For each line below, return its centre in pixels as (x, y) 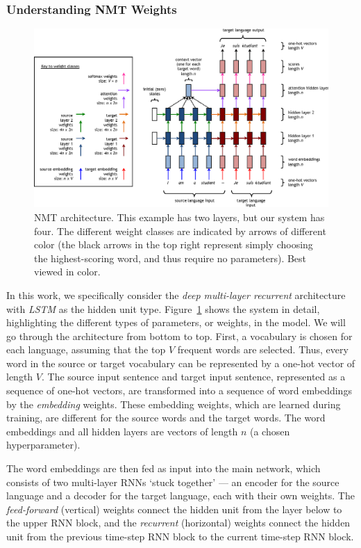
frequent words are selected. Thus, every (263, 349)
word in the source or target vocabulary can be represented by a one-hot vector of (181, 363)
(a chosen (270, 431)
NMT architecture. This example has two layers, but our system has (179, 217)
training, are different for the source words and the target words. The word (166, 418)
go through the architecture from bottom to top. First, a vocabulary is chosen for (179, 336)
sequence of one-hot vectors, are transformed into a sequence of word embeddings (179, 390)
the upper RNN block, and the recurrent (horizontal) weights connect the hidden (178, 523)
